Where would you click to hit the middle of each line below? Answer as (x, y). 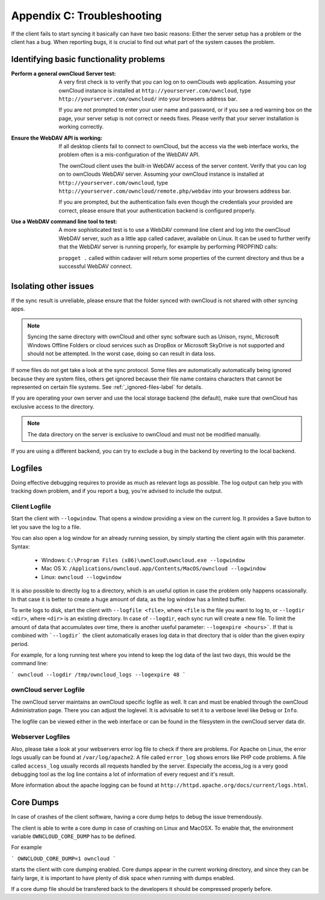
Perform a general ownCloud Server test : (63, 73)
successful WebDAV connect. (95, 266)
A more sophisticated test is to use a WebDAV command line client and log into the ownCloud (174, 230)
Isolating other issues (53, 286)
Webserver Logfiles (41, 737)
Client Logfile (31, 507)
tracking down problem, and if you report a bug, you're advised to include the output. (117, 491)
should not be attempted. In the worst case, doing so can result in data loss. (122, 353)
